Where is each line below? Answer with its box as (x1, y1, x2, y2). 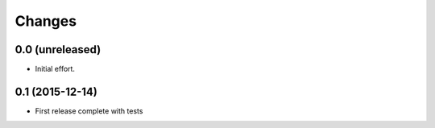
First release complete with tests (35, 105, 143, 116)
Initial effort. (35, 64, 76, 74)
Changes (14, 12, 77, 30)
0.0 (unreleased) (14, 43, 101, 56)
